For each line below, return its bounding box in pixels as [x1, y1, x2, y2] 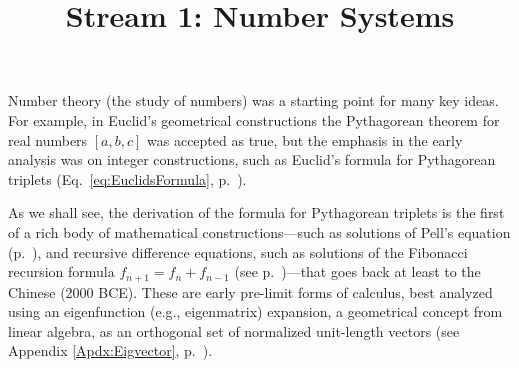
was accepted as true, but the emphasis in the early [147, 129, 463, 150]
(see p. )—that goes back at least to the [234, 261, 481, 282]
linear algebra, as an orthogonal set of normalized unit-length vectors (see [8, 320, 460, 341]
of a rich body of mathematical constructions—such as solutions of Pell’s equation [8, 221, 511, 242]
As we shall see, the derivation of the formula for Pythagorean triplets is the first [8, 202, 505, 223]
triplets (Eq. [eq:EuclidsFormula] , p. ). [8, 168, 247, 189]
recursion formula [8, 261, 115, 282]
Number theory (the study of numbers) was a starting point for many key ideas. [8, 90, 499, 111]
